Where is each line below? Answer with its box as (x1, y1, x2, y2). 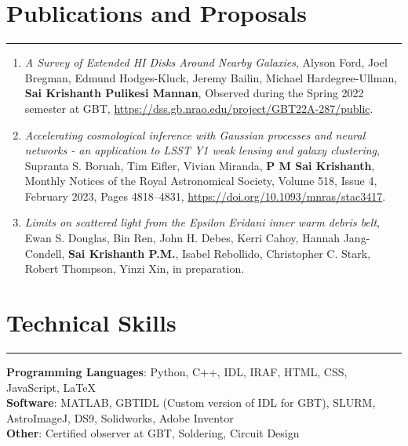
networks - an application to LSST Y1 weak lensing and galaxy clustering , (24, 142, 380, 158)
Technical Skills (6, 306, 177, 339)
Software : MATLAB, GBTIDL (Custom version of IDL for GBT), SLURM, (6, 394, 376, 411)
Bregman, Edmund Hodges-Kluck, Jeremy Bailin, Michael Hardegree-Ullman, (24, 69, 398, 85)
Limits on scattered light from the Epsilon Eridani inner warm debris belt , (24, 214, 380, 230)
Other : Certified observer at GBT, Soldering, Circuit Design (6, 425, 300, 441)
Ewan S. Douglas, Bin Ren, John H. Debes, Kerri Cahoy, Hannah (24, 230, 341, 246)
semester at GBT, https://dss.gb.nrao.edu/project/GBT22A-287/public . (24, 100, 373, 116)
